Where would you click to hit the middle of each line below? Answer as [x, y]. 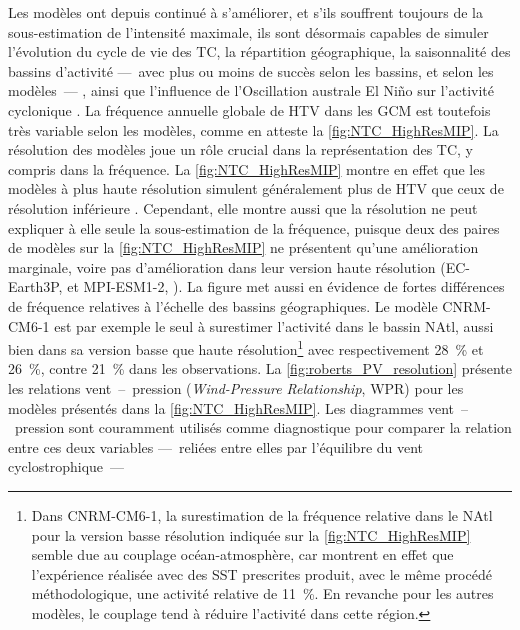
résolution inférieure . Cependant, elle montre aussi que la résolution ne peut [243, 207]
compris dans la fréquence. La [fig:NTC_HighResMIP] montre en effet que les [246, 168]
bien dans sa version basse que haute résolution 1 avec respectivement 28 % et [246, 347]
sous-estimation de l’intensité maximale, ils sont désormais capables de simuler [248, 31]
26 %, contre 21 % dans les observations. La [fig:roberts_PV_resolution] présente [260, 368]
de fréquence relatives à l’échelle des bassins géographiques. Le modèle [223, 305]
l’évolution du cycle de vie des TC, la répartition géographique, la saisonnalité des [259, 51]
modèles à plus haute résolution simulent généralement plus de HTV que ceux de [256, 188]
